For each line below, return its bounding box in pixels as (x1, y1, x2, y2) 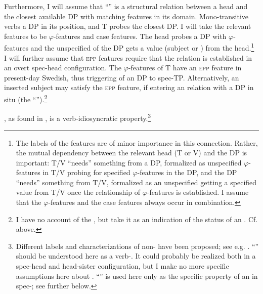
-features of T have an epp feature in (128, 62, 242, 73)
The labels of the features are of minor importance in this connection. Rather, (16, 137, 258, 148)
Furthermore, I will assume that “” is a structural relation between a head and (4, 1, 248, 11)
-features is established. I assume (147, 187, 249, 197)
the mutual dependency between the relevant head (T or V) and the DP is (16, 147, 247, 158)
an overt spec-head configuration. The (4, 62, 121, 73)
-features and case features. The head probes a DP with (53, 30, 227, 41)
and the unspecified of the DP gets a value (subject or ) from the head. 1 (30, 41, 254, 53)
